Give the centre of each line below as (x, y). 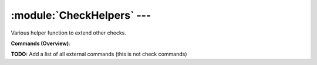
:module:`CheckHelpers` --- (81, 15)
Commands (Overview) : (41, 43)
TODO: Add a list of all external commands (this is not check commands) (99, 54)
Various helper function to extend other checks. (68, 33)
